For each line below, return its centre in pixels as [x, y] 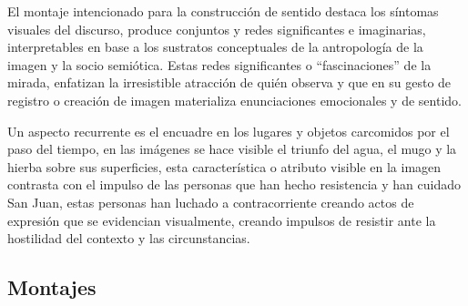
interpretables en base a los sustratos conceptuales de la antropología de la [215, 47]
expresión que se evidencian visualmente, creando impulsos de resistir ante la [222, 220]
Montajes [52, 287]
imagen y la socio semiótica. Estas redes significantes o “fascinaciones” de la [219, 64]
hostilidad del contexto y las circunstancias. [129, 238]
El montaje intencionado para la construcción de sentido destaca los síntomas [223, 11]
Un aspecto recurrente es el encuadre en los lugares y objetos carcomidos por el [229, 131]
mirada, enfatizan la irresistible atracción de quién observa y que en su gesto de [229, 82]
